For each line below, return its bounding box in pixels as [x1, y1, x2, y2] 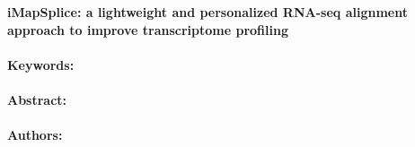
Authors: [7, 125, 63, 144]
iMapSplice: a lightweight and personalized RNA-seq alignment [7, 3, 408, 21]
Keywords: [7, 55, 75, 73]
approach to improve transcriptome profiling [7, 20, 288, 39]
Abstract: [7, 90, 67, 108]
